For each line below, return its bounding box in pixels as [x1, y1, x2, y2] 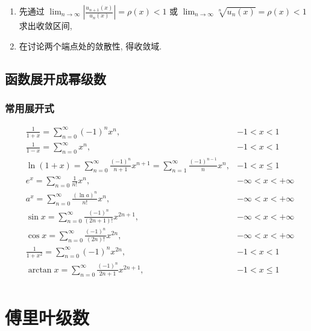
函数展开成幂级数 [5, 69, 106, 87]
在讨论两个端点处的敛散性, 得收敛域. [19, 39, 162, 52]
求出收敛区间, [19, 19, 72, 31]
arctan [28, 265, 52, 274]
